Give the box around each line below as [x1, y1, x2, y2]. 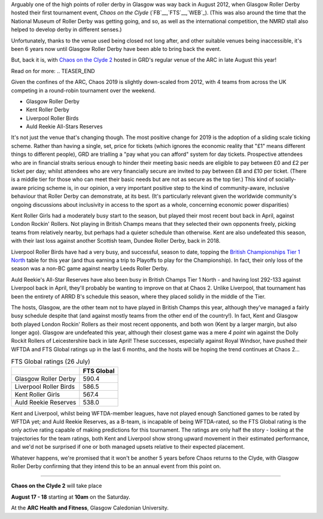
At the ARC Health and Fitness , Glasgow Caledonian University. [11, 504, 169, 512]
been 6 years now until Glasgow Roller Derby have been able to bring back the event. [11, 45, 221, 52]
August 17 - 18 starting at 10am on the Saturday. [11, 493, 131, 500]
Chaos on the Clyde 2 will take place [11, 482, 102, 490]
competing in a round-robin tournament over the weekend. [11, 87, 156, 94]
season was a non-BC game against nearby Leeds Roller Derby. [11, 265, 169, 272]
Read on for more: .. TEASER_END [11, 67, 95, 74]
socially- [275, 176, 296, 183]
